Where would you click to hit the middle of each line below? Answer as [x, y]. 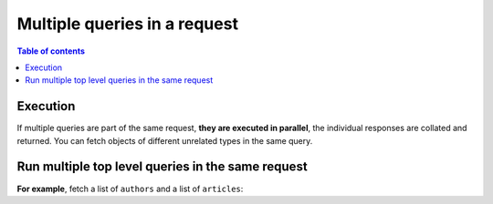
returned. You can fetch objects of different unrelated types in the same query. [165, 140]
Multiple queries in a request [128, 24]
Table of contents [51, 51]
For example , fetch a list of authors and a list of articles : [130, 189]
